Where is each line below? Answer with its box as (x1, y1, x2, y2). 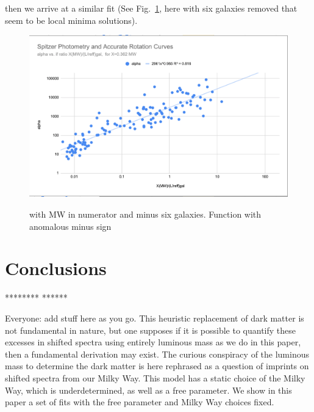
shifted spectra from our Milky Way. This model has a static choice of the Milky (5, 371, 305, 384)
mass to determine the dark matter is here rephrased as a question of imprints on (5, 359, 309, 372)
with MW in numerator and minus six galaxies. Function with (29, 208, 262, 221)
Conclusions (5, 256, 107, 281)
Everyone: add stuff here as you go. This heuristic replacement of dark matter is (5, 311, 304, 324)
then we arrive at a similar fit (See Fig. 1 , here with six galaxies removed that (5, 2, 298, 14)
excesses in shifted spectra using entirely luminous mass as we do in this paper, (5, 336, 301, 348)
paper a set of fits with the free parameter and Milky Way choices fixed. (5, 395, 274, 408)
